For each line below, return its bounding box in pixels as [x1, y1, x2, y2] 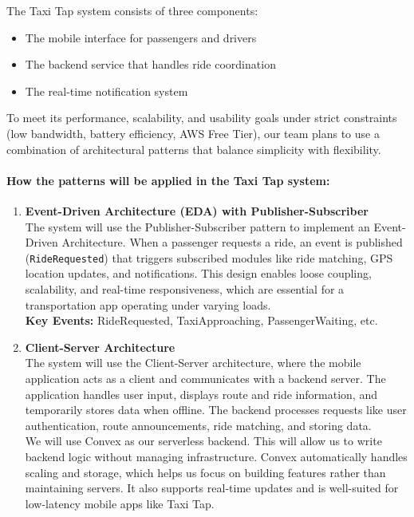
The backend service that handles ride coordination [25, 56, 276, 73]
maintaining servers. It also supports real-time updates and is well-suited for [25, 480, 399, 496]
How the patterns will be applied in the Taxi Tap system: [6, 172, 330, 188]
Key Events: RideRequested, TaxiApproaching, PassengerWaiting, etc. [25, 312, 378, 329]
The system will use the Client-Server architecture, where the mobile [25, 354, 361, 371]
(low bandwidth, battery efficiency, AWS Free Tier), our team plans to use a [6, 124, 380, 141]
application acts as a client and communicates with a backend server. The [25, 369, 386, 386]
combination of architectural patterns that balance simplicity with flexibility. [6, 140, 381, 157]
